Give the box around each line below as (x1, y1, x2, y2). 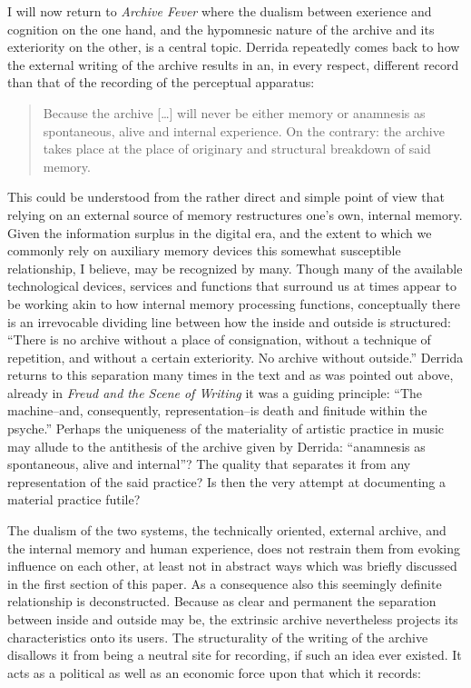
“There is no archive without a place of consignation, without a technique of (7, 330, 431, 349)
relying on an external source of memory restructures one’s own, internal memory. (7, 204, 463, 224)
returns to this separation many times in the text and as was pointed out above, (7, 365, 454, 384)
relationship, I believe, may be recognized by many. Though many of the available (7, 258, 463, 277)
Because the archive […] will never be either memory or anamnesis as (43, 103, 426, 122)
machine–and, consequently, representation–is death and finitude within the (7, 401, 427, 420)
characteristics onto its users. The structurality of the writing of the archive (7, 627, 428, 646)
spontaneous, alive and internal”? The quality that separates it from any (7, 454, 411, 474)
